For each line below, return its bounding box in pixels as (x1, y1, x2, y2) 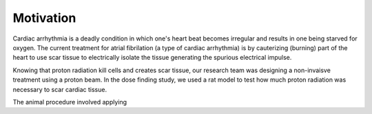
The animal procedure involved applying (12, 98, 127, 106)
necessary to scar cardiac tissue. (12, 85, 107, 93)
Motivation (12, 10, 76, 25)
